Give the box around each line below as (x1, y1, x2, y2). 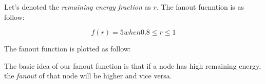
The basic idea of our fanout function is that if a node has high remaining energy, (4, 60, 261, 71)
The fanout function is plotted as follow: (4, 43, 131, 54)
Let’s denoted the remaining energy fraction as (4, 2, 151, 12)
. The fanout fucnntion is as (156, 2, 244, 12)
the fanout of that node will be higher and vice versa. (4, 70, 172, 81)
